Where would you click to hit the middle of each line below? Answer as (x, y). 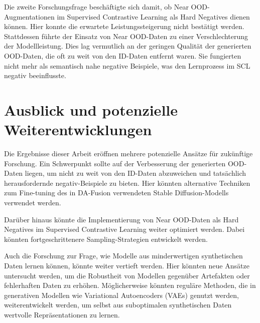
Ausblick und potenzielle (91, 109)
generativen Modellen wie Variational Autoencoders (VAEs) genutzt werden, (121, 295)
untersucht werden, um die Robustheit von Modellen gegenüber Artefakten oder (127, 275)
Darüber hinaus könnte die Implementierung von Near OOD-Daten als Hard (121, 219)
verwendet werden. (33, 203)
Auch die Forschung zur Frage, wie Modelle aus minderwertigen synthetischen (123, 256)
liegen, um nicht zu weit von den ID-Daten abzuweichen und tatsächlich (136, 173)
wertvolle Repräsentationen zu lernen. (62, 314)
